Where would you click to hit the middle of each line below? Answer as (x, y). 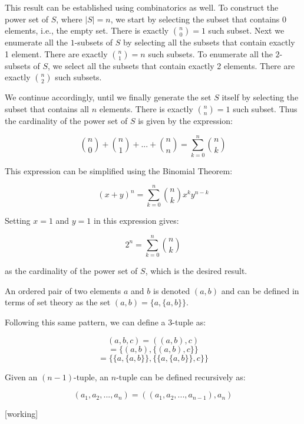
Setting (18, 221)
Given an (21, 376)
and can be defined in (260, 290)
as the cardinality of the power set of (71, 271)
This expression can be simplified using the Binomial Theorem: (119, 170)
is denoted (172, 290)
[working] (22, 414)
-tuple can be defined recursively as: (181, 376)
